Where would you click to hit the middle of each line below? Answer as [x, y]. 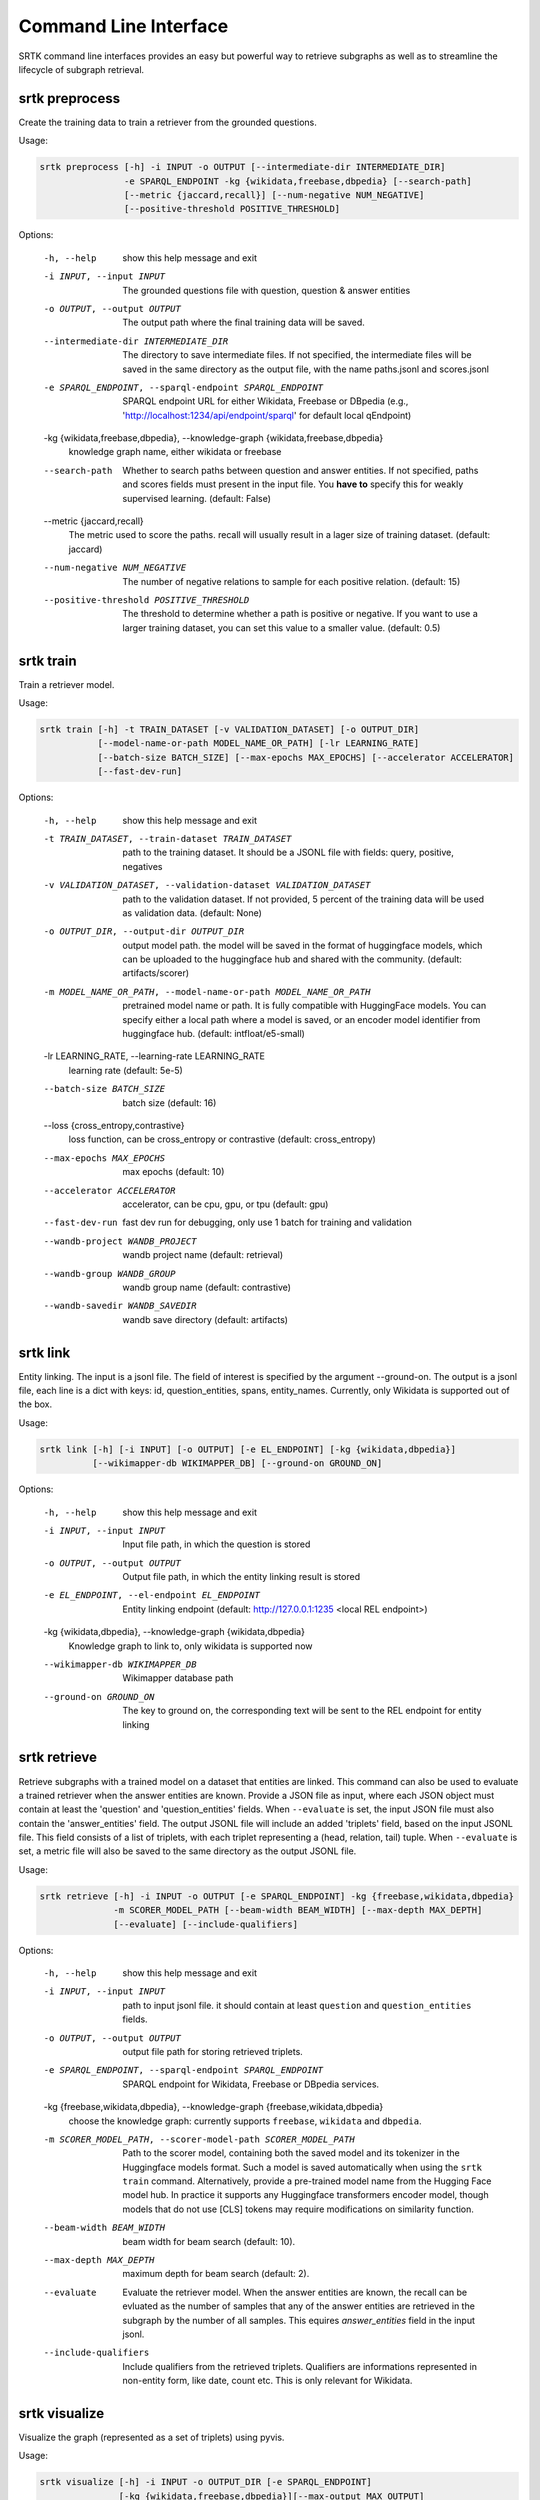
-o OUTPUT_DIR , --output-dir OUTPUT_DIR [144, 931]
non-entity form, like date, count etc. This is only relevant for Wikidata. [267, 2381]
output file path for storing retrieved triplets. [213, 2051]
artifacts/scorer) [156, 973]
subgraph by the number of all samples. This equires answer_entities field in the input [298, 2320]
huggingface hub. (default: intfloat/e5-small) [213, 1034]
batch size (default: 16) [169, 1102]
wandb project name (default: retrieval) [203, 1255]
